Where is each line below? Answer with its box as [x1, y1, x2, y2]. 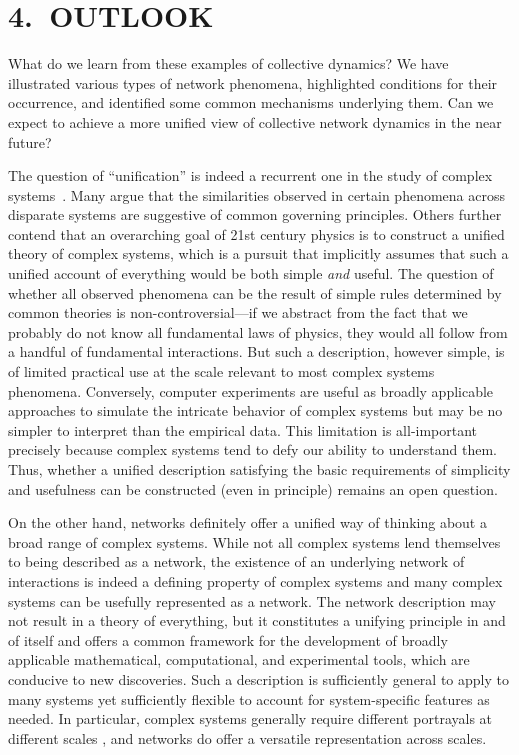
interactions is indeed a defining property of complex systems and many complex [8, 570, 503, 591]
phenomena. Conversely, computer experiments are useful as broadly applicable [8, 380, 494, 401]
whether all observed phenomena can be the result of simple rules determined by [8, 282, 502, 303]
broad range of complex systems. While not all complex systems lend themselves [8, 531, 501, 552]
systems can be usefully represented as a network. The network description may [8, 590, 496, 611]
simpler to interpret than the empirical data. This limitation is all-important [8, 419, 478, 440]
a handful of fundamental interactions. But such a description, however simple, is [8, 341, 505, 362]
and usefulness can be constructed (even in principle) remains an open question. [8, 478, 498, 499]
